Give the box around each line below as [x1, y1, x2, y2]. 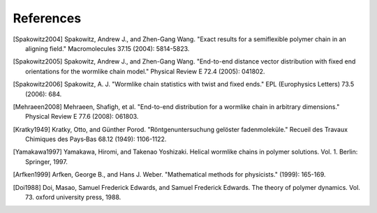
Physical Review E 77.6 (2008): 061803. [25, 112, 139, 121]
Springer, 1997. [25, 157, 68, 166]
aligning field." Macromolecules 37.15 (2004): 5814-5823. [25, 44, 190, 52]
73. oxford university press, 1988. [25, 193, 121, 202]
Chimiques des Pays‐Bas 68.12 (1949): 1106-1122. [25, 135, 167, 143]
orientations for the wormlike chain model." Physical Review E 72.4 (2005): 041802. [25, 67, 265, 75]
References [13, 10, 82, 26]
